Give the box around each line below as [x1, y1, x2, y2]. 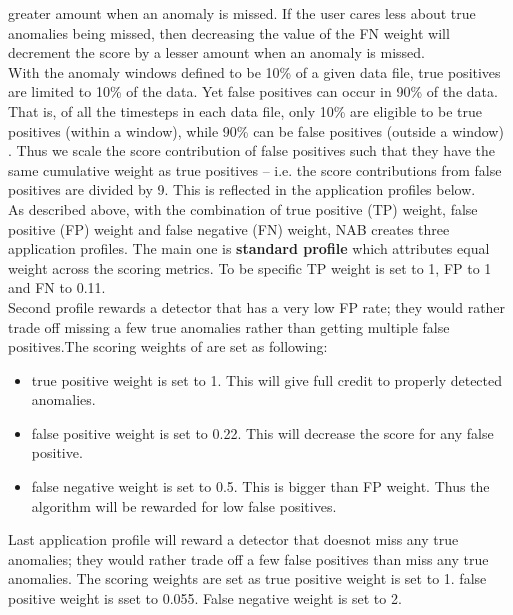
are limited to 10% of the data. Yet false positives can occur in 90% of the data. [8, 81, 498, 102]
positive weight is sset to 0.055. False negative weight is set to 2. [8, 588, 402, 609]
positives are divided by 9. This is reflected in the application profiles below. [8, 179, 476, 200]
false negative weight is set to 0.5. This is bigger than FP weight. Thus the [31, 476, 490, 497]
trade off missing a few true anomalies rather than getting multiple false [8, 316, 450, 337]
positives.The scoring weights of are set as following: [8, 336, 328, 357]
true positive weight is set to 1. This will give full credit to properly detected [31, 369, 503, 390]
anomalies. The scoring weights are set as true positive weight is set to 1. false [8, 568, 487, 589]
